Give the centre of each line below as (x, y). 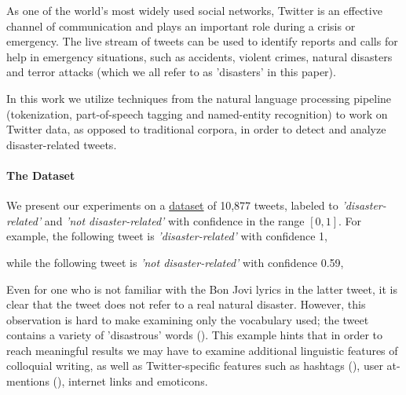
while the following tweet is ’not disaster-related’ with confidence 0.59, (175, 262)
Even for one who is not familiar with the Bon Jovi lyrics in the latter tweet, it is (202, 289)
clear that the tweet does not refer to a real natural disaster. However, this (186, 304)
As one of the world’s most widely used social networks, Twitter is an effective (194, 10)
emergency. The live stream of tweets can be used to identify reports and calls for (202, 41)
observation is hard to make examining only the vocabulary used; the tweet (188, 319)
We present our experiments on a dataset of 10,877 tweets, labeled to (172, 205)
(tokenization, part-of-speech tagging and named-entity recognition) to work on (197, 113)
